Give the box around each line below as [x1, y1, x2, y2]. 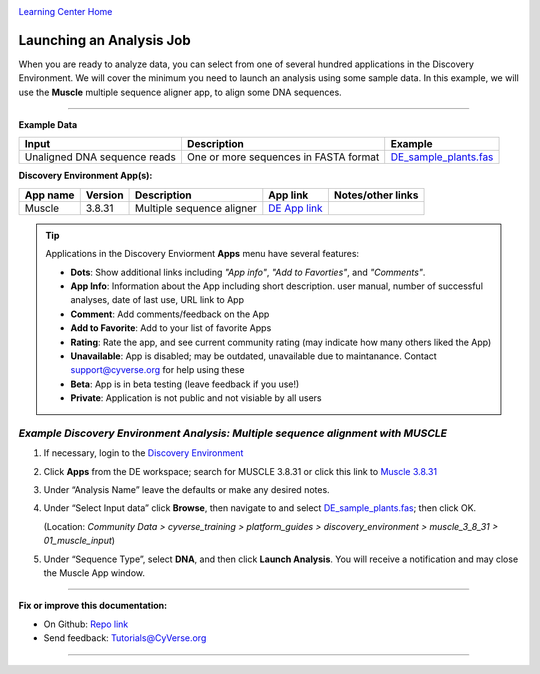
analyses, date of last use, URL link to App [70, 294, 245, 306]
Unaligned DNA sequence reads [24, 150, 177, 164]
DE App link [268, 201, 324, 215]
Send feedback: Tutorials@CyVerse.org [43, 632, 207, 644]
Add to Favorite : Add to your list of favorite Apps [70, 322, 272, 334]
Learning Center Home [18, 6, 113, 17]
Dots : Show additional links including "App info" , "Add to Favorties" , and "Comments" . [70, 266, 426, 278]
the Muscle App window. [43, 567, 145, 579]
